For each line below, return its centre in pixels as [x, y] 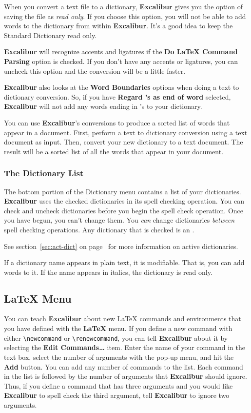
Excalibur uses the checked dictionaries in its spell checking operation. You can [124, 201]
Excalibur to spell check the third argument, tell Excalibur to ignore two [117, 395]
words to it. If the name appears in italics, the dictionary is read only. [108, 272]
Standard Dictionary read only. [50, 35]
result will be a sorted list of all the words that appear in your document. [114, 151]
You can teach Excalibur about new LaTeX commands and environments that [123, 319]
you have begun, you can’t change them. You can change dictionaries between [119, 220]
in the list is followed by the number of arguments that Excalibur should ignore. [125, 376]
